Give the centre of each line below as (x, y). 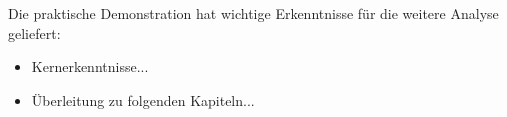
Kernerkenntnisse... (90, 66)
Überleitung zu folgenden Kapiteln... (143, 99)
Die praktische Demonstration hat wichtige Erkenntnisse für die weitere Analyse (253, 13)
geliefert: (34, 32)
